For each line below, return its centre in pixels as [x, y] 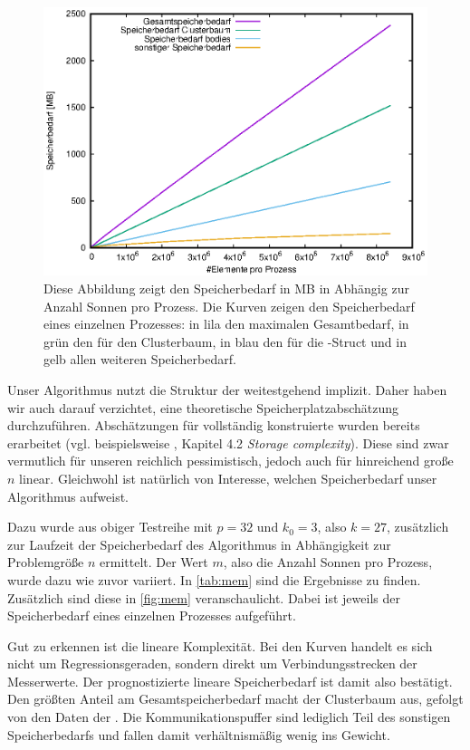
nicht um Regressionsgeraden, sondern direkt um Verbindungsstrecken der [212, 663]
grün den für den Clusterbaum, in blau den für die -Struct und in [225, 341]
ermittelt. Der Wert [154, 562]
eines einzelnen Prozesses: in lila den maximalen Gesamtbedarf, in [226, 324]
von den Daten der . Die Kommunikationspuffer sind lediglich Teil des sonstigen [229, 717]
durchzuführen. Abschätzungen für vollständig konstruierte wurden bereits [214, 425]
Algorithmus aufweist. [68, 496]
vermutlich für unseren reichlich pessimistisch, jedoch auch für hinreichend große [230, 461]
